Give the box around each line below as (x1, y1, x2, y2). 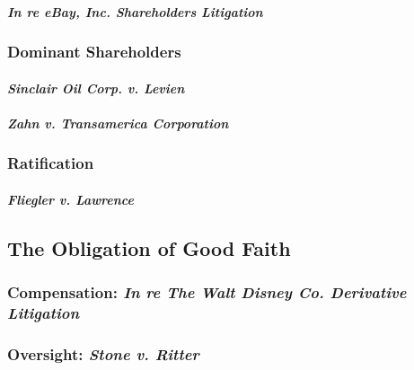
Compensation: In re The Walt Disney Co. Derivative (7, 281, 407, 304)
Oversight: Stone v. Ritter (7, 342, 199, 365)
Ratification (7, 152, 94, 174)
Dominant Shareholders (7, 40, 181, 63)
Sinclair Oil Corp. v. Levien (7, 78, 185, 97)
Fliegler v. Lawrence (7, 189, 134, 208)
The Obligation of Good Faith (7, 233, 291, 261)
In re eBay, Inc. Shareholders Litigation (7, 2, 263, 21)
